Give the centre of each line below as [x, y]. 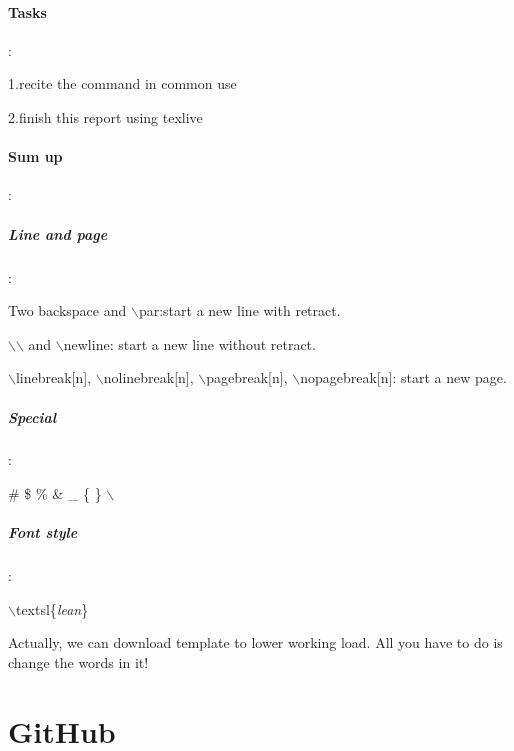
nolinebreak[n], [148, 377]
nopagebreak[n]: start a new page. [403, 377]
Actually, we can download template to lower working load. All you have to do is [255, 642]
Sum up [35, 156]
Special [32, 416]
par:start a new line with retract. [239, 310]
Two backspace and [67, 310]
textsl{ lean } [52, 608]
